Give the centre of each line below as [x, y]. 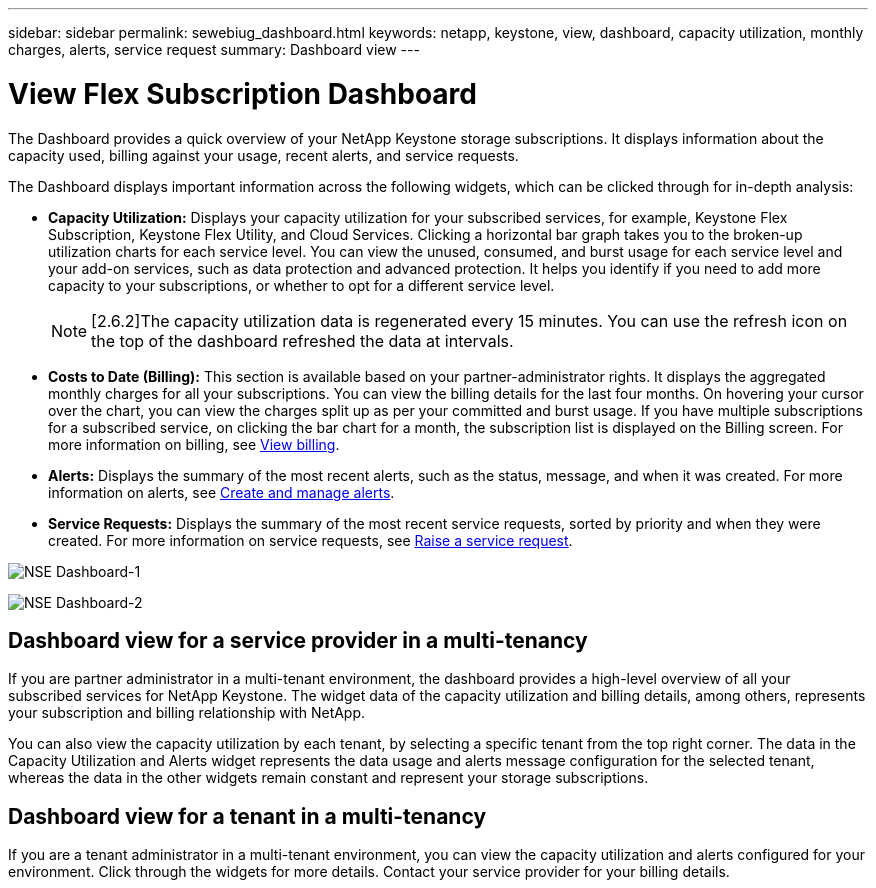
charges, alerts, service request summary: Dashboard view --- [214, 49]
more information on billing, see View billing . [194, 444]
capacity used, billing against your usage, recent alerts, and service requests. [263, 155]
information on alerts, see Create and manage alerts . [221, 492]
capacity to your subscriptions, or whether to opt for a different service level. [301, 285]
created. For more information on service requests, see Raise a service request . [310, 540]
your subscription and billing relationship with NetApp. [187, 713]
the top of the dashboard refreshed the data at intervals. [302, 340]
